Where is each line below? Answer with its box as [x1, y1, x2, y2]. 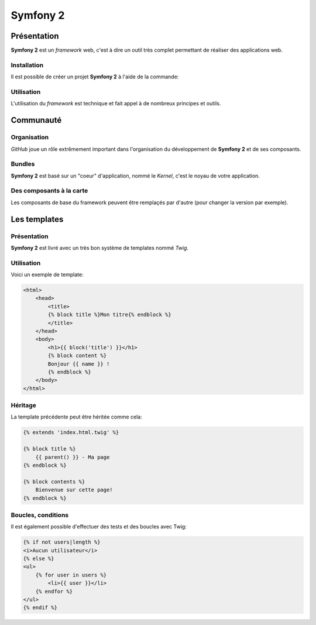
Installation [11, 61, 44, 69]
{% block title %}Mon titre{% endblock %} [47, 311, 172, 318]
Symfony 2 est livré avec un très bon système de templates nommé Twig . [11, 244, 189, 251]
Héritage [11, 401, 36, 410]
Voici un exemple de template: [11, 271, 84, 278]
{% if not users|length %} [23, 539, 101, 545]
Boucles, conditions [11, 511, 69, 519]
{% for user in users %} [35, 571, 107, 578]
